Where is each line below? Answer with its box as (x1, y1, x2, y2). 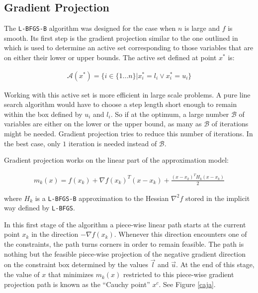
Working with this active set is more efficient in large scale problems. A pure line (4, 89, 251, 99)
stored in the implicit (185, 193, 250, 203)
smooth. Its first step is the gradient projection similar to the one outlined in (4, 32, 238, 43)
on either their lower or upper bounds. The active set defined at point (4, 52, 217, 63)
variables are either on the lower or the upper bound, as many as (4, 118, 202, 129)
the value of (4, 269, 40, 280)
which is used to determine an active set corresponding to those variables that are (4, 42, 254, 53)
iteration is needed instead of (69, 138, 157, 148)
